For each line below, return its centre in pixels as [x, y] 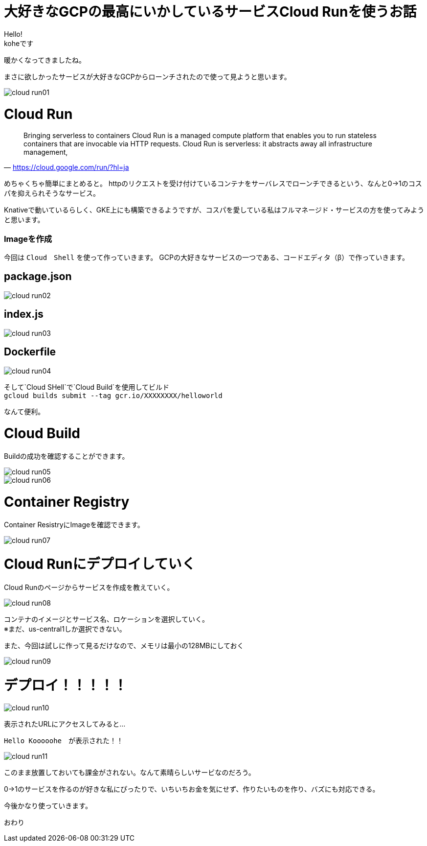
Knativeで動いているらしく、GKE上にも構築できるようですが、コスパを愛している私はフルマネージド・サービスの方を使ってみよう [214, 210]
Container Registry [67, 502]
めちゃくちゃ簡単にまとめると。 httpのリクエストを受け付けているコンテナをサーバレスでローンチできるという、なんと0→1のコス [213, 184]
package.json [38, 277]
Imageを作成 [28, 239]
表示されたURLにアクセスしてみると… [65, 724]
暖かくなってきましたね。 [45, 60]
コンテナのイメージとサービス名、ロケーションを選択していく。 [107, 619]
